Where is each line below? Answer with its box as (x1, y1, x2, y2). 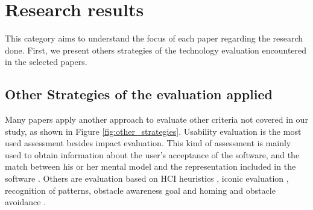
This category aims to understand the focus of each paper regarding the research (5, 32, 303, 45)
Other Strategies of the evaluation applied (5, 85, 273, 103)
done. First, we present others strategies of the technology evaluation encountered (5, 43, 307, 56)
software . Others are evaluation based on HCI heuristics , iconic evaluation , (5, 172, 289, 185)
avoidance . (5, 196, 46, 208)
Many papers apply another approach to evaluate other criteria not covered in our (5, 113, 308, 126)
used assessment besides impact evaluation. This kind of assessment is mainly (5, 137, 291, 149)
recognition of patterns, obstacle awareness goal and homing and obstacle (5, 184, 276, 196)
